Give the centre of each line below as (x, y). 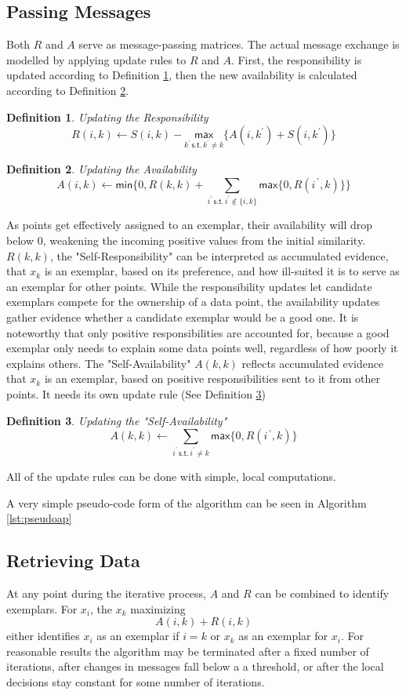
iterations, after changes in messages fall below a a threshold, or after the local (195, 666)
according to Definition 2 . (68, 90)
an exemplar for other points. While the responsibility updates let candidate (189, 286)
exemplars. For (42, 608)
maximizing (158, 608)
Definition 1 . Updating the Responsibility (107, 116)
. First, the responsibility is (296, 59)
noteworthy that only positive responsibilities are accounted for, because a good (198, 332)
